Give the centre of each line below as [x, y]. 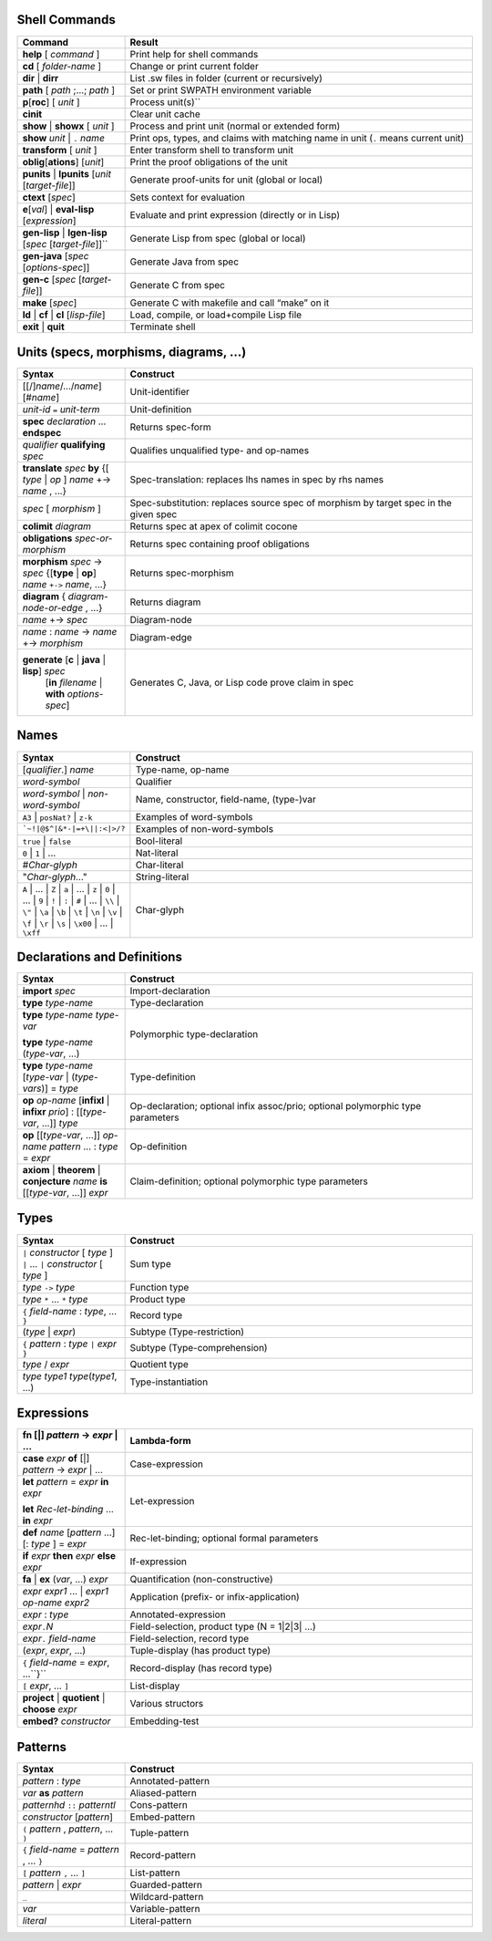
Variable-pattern [165, 1908]
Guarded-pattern [166, 1884]
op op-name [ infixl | [66, 1101]
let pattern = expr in [66, 1482]
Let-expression [162, 1501]
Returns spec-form [170, 427]
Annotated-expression [178, 1614]
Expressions [53, 1413]
